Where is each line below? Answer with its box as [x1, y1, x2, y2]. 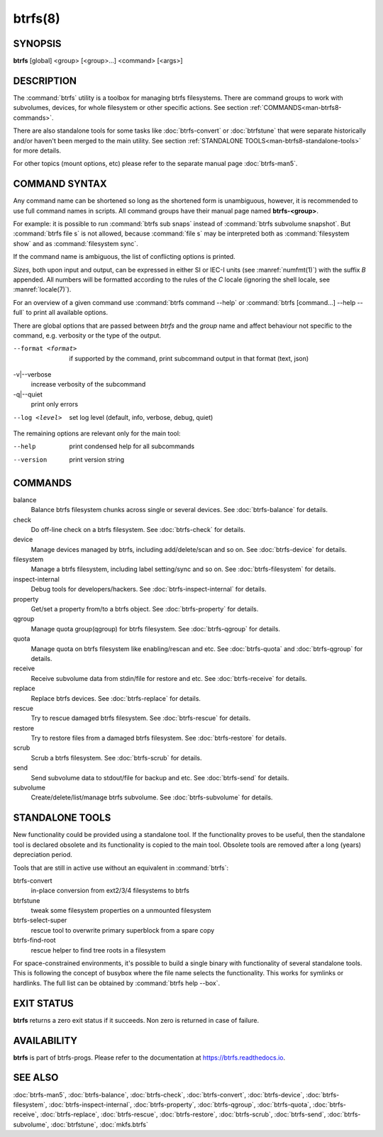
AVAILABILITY [13, 1034, 78, 1046]
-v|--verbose [13, 370, 52, 379]
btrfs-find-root [13, 936, 56, 945]
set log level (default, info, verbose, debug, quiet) [69, 413, 213, 421]
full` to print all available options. [13, 309, 109, 317]
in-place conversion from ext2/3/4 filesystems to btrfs [30, 887, 189, 895]
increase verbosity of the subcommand [30, 380, 146, 389]
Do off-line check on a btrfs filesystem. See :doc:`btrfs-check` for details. [30, 525, 246, 533]
